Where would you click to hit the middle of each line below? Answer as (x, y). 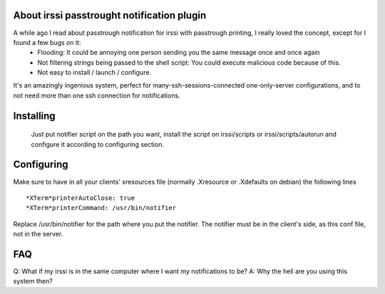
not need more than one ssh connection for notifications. (97, 95)
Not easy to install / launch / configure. (94, 73)
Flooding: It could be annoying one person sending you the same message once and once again (179, 53)
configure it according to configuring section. (97, 144)
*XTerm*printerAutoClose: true (81, 198)
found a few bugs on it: (47, 42)
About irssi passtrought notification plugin (110, 15)
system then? (33, 281)
